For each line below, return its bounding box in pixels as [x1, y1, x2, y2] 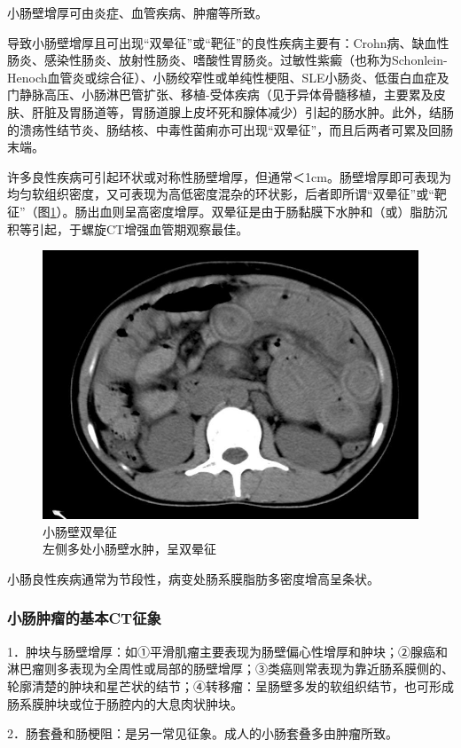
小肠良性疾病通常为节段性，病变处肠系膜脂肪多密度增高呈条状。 [7, 569, 379, 587]
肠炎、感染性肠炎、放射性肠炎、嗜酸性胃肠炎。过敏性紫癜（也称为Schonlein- [7, 51, 448, 69]
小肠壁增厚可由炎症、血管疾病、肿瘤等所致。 [7, 4, 268, 21]
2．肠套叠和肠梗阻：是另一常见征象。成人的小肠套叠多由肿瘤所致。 [7, 724, 398, 743]
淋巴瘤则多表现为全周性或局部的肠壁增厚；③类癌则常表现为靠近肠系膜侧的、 [7, 659, 454, 678]
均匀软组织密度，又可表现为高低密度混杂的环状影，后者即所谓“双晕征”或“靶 [7, 185, 447, 203]
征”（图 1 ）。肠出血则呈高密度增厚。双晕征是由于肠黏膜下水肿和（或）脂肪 [7, 201, 435, 220]
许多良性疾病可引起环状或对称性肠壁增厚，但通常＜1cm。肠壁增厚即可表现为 [7, 167, 451, 185]
